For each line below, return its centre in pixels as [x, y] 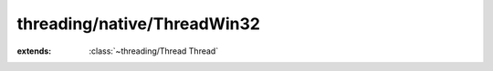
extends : [34, 51]
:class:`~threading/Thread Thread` [154, 51]
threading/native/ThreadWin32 [138, 24]
